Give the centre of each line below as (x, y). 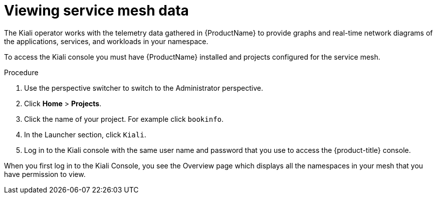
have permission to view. (45, 174)
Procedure (21, 72)
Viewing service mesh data (96, 11)
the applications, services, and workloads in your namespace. (106, 41)
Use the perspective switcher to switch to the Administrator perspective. (144, 88)
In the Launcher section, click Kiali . (85, 134)
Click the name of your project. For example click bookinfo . (124, 119)
